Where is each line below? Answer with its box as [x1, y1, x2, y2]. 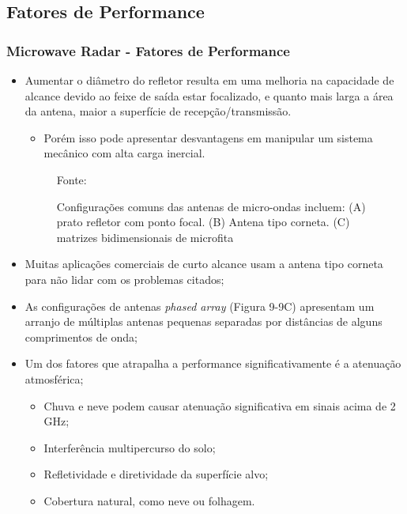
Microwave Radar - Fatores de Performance [6, 40, 290, 60]
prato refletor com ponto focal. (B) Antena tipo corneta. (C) [56, 214, 350, 230]
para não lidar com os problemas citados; [24, 270, 224, 287]
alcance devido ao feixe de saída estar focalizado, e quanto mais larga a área [24, 87, 394, 104]
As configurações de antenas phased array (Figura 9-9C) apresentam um [24, 297, 375, 314]
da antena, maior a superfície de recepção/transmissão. [24, 103, 292, 119]
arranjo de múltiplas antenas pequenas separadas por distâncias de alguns [24, 313, 383, 330]
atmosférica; [24, 370, 84, 387]
